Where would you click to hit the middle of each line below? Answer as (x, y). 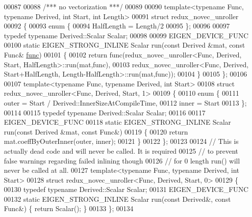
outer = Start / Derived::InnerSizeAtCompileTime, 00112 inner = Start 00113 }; (126, 102)
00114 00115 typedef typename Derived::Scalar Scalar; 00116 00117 (105, 112)
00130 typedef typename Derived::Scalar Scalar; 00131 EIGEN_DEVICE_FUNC (126, 189)
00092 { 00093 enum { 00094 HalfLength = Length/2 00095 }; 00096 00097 (117, 26)
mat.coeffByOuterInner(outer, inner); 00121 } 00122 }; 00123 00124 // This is (121, 141)
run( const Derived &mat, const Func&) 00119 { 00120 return (96, 131)
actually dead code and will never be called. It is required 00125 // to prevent (121, 150)
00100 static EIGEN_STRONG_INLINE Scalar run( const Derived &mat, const (125, 45)
